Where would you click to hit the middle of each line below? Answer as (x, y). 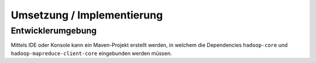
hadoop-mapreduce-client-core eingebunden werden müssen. (91, 53)
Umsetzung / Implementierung (87, 15)
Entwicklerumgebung (54, 31)
